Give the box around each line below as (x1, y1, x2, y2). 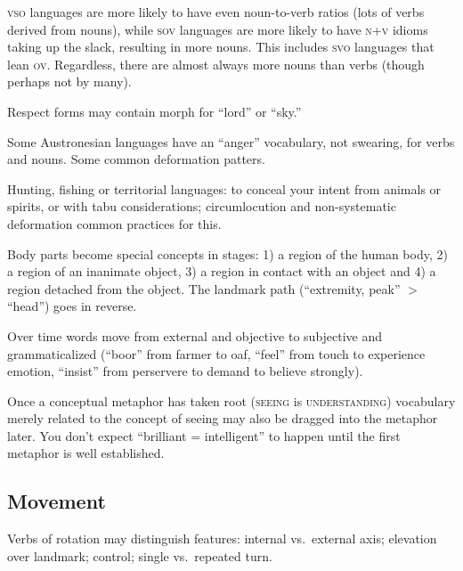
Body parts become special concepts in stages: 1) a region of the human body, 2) (7, 244, 448, 263)
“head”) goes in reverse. (7, 297, 137, 315)
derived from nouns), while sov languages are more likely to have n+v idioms (7, 20, 428, 38)
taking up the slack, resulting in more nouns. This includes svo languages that (7, 37, 435, 56)
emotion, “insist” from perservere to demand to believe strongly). (7, 362, 363, 380)
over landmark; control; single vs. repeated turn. (7, 546, 272, 565)
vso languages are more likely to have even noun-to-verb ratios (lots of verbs (7, 3, 425, 20)
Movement (7, 487, 106, 515)
